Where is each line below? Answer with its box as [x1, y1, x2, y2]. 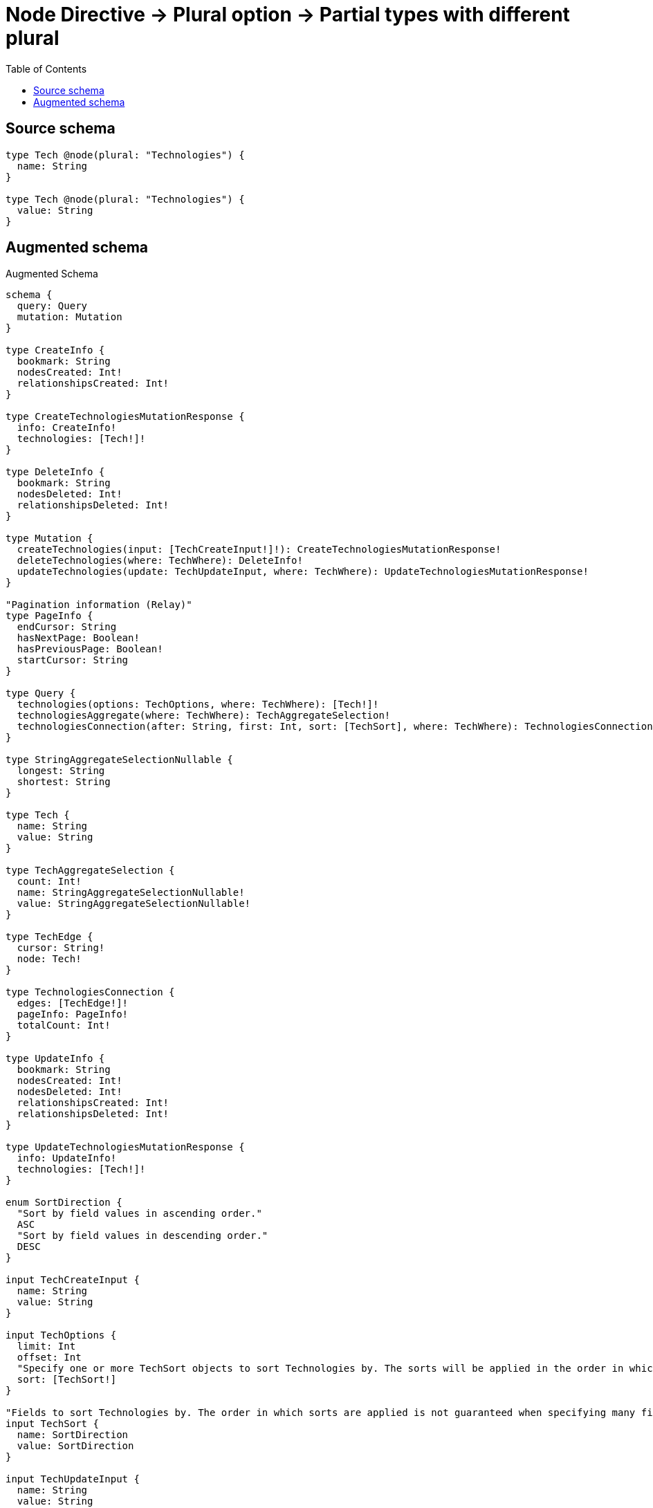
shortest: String [17, 776, 111, 788]
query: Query [17, 300, 88, 312]
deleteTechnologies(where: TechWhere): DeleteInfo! [17, 555, 303, 567]
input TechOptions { [6, 1330, 117, 1341]
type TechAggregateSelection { [6, 865, 175, 876]
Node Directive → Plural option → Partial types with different [6, 3, 570, 26]
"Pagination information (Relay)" [6, 599, 192, 611]
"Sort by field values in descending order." [17, 1230, 268, 1242]
